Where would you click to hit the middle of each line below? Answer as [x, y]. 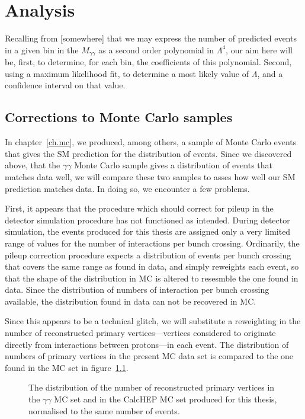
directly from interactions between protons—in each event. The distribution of [147, 344]
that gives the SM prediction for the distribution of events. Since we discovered [148, 153]
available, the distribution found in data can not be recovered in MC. [131, 301]
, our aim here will [259, 49]
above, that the [33, 165]
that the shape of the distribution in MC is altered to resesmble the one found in [152, 278]
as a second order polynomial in [156, 49]
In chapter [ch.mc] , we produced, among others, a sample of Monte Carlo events [151, 142]
